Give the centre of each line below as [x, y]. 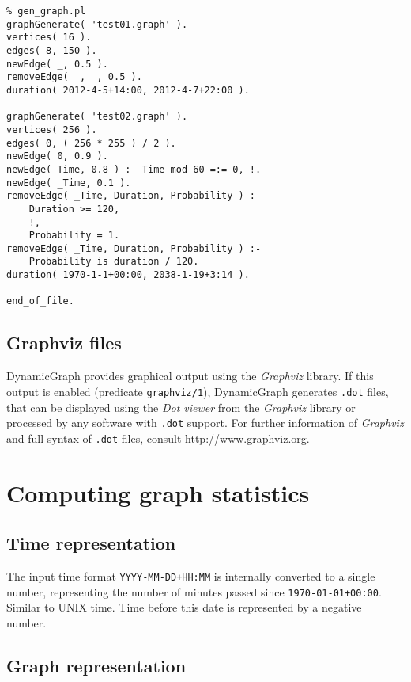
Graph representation [96, 665]
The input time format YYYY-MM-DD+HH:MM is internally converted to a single [191, 576]
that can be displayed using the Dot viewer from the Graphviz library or [181, 407]
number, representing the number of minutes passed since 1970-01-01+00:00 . [194, 591]
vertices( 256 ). [52, 130]
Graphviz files [64, 343]
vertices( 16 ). [49, 38]
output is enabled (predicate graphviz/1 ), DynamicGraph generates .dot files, [198, 391]
